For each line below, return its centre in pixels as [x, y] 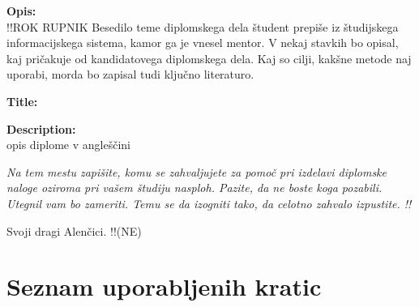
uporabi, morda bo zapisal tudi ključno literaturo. [130, 74]
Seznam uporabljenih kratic [164, 286]
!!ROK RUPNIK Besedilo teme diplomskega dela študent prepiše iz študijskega [203, 26]
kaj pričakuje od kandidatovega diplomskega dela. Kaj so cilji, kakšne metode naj [209, 58]
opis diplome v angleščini [68, 145]
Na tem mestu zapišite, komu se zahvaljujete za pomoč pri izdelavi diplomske [197, 171]
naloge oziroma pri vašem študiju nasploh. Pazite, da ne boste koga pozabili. [195, 188]
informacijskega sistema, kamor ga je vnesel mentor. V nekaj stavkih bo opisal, [203, 43]
